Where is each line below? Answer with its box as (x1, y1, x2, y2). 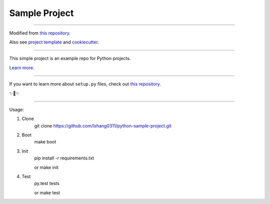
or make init (34, 164, 58, 170)
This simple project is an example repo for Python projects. (9, 55, 131, 61)
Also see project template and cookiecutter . (9, 39, 99, 45)
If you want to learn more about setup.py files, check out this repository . (9, 81, 161, 87)
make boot (34, 139, 56, 145)
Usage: (9, 106, 24, 112)
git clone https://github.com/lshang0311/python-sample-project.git (34, 122, 172, 128)
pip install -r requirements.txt (34, 155, 94, 161)
